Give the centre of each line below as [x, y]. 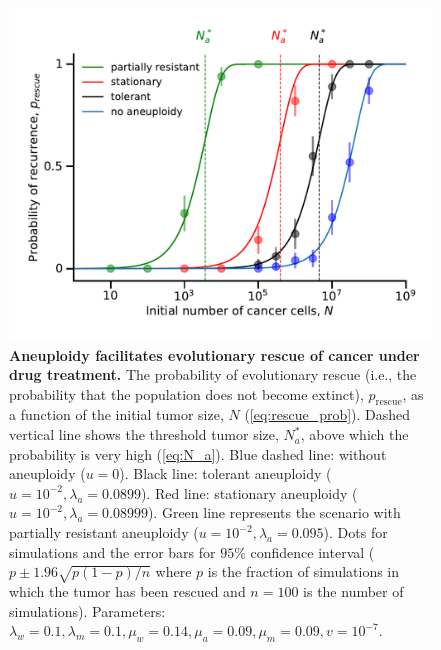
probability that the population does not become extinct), [186, 393]
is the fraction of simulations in [303, 571]
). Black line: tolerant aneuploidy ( [225, 473]
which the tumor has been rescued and [127, 591]
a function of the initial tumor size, [116, 414]
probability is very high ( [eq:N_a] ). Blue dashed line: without [198, 453]
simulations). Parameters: [87, 610]
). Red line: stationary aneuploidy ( [249, 492]
